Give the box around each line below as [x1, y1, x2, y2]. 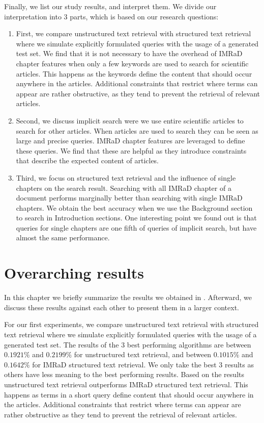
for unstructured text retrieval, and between [74, 349, 212, 360]
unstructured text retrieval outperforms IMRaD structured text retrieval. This [4, 379, 248, 389]
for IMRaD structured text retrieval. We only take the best [32, 359, 217, 369]
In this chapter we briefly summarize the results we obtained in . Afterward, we [4, 292, 252, 303]
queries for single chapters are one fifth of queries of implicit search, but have [16, 222, 257, 233]
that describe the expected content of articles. [16, 155, 159, 166]
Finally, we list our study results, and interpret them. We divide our [4, 1, 217, 11]
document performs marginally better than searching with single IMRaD [16, 192, 243, 203]
